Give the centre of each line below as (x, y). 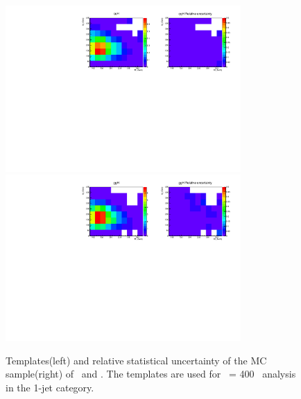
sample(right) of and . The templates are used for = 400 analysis (151, 374)
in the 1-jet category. (50, 387)
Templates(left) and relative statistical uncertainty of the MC (136, 360)
